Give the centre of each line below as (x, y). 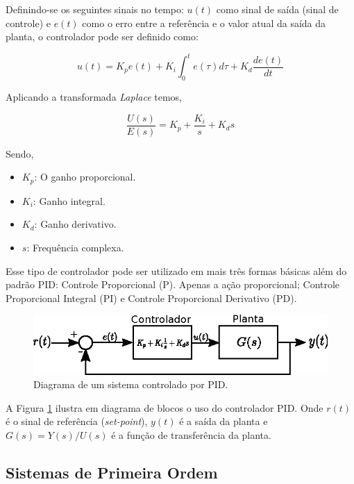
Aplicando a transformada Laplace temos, (94, 97)
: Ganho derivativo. (75, 224)
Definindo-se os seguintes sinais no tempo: (95, 9)
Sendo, (20, 153)
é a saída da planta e (224, 421)
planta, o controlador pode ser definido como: (102, 36)
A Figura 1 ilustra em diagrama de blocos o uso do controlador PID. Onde (165, 407)
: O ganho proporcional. (85, 177)
